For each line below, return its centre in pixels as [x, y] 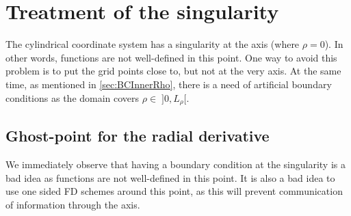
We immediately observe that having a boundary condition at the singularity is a [175, 164]
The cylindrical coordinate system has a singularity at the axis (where [153, 44]
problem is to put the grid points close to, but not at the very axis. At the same [173, 71]
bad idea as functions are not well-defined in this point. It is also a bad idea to [170, 177]
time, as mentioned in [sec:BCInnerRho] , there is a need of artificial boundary [169, 84]
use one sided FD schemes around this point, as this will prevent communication [174, 191]
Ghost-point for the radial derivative [138, 136]
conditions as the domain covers [73, 97]
